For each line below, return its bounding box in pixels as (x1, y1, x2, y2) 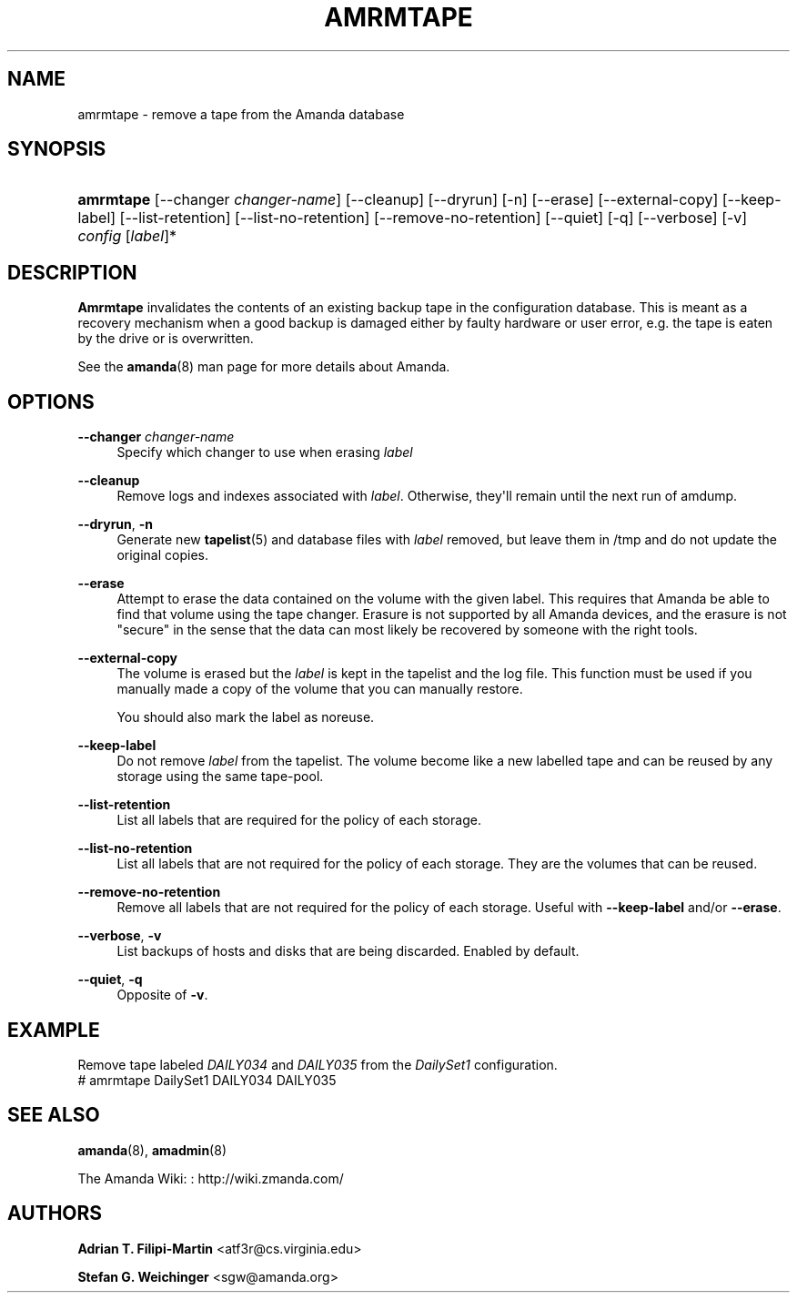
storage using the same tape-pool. (116, 768, 324, 785)
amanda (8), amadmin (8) (77, 1142, 227, 1158)
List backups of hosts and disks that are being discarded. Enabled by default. (116, 943, 580, 960)
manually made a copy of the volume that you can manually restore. (116, 681, 523, 697)
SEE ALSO (7, 1103, 100, 1127)
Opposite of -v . (116, 987, 208, 1003)
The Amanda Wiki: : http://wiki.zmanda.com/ (77, 1170, 344, 1186)
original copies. (116, 547, 208, 564)
